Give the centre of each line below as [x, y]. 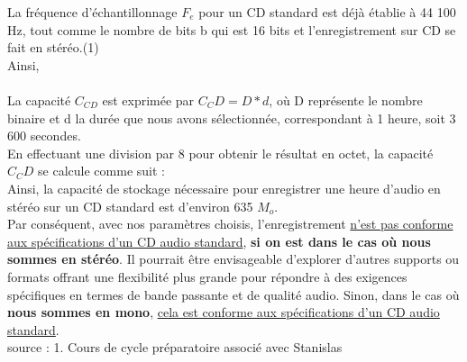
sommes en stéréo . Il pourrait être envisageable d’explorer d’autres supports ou [233, 259]
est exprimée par [148, 100]
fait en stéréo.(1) [53, 47]
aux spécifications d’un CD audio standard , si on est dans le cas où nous [219, 241]
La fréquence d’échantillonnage [92, 12]
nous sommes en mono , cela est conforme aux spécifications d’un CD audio [224, 312]
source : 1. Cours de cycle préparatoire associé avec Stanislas [175, 347]
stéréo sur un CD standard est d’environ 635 [130, 206]
